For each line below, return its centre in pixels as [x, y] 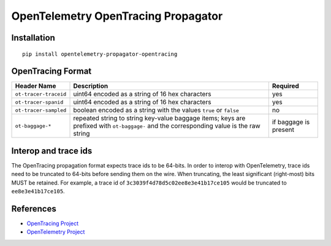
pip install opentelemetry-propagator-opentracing [100, 54]
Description [91, 86]
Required [286, 86]
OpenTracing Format [51, 71]
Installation [33, 38]
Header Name [36, 86]
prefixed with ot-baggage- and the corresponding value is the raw [167, 126]
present [283, 130]
